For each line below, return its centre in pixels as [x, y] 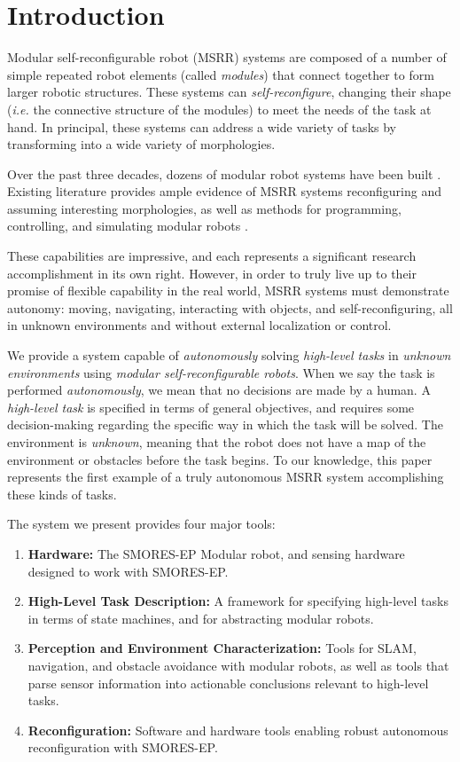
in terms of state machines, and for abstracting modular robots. [201, 618]
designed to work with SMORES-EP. [128, 571]
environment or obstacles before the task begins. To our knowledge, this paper [220, 459]
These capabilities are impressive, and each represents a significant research [212, 256]
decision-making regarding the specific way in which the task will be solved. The [225, 424]
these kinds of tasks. [62, 494]
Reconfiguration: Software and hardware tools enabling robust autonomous [238, 730]
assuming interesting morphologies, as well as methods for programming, [204, 208]
